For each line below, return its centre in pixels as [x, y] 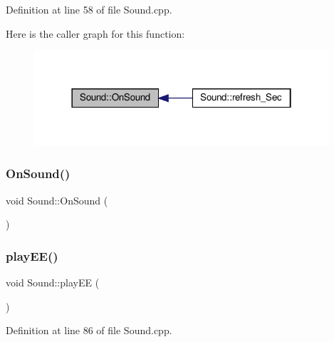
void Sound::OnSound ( [57, 200]
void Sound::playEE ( [53, 283]
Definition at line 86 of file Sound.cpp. [89, 330]
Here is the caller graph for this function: [95, 33]
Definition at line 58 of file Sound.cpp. [89, 9]
